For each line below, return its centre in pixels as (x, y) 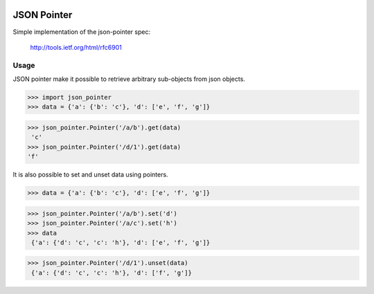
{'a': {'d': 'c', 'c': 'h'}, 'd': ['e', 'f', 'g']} (121, 242)
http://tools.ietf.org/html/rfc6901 (76, 47)
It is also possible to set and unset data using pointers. (91, 175)
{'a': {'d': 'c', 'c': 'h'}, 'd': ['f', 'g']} (112, 273)
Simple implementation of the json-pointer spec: (82, 32)
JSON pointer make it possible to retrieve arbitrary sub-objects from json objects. (129, 79)
